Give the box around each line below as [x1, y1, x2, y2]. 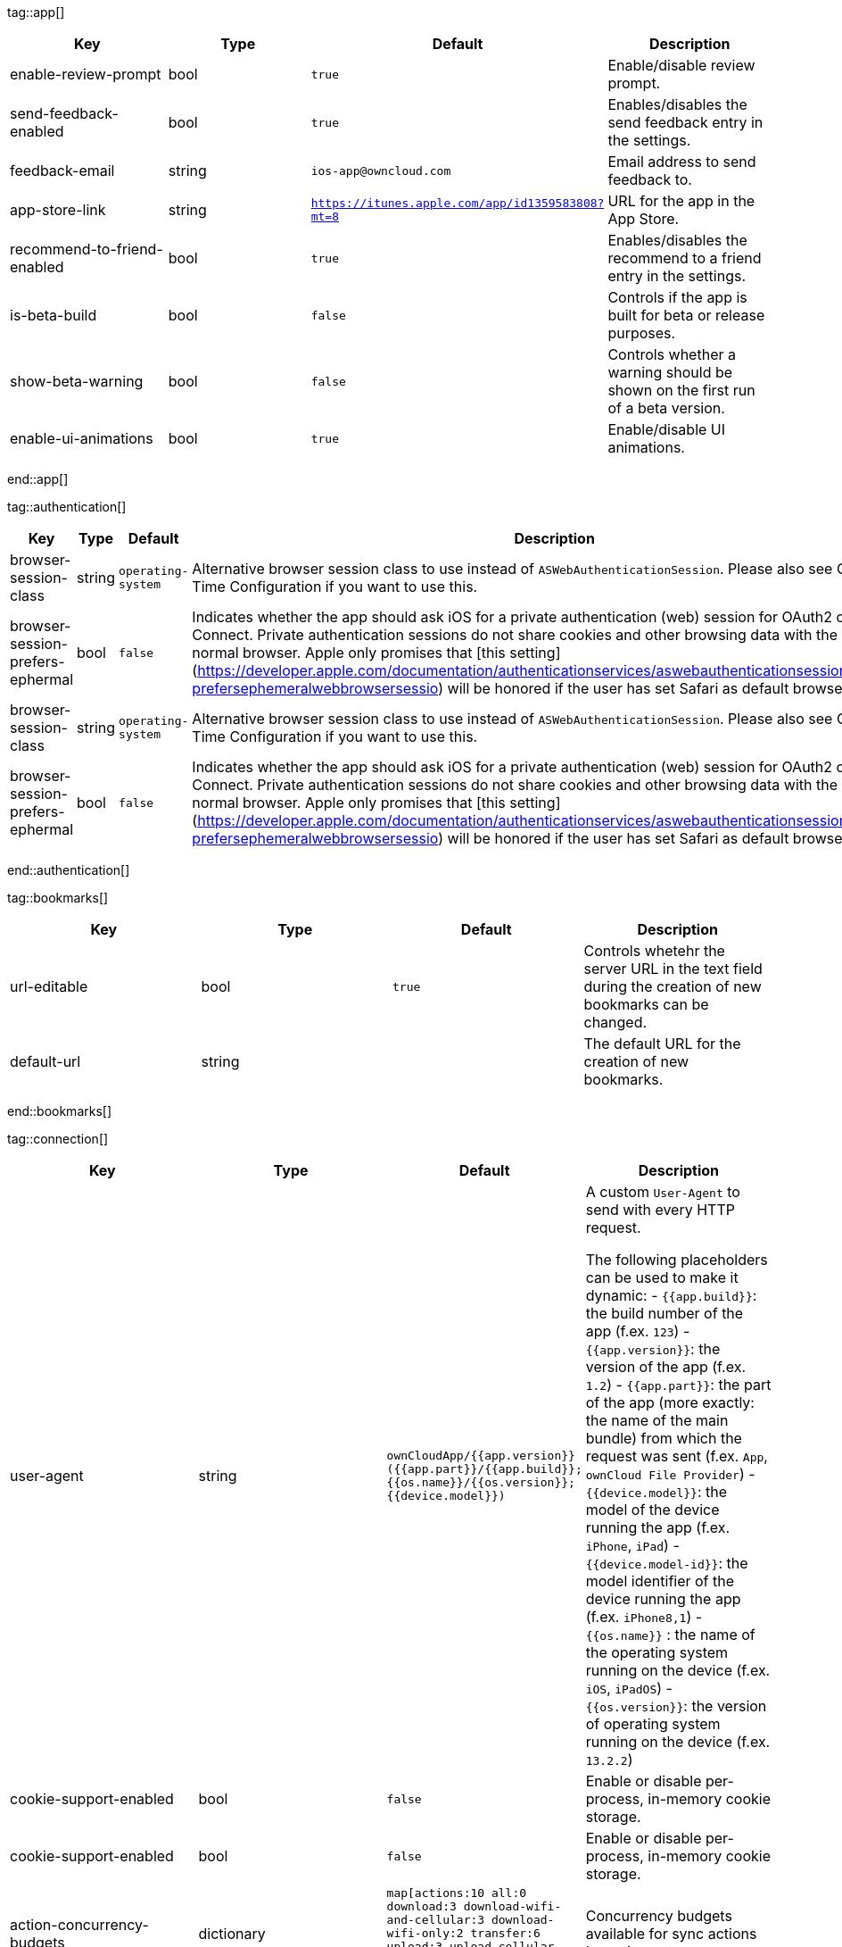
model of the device [585, 1501, 720, 1518]
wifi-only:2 [386, 1926, 464, 1940]
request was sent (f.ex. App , [585, 1447, 768, 1465]
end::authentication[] [7, 862, 130, 878]
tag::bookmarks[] [7, 890, 109, 905]
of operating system [585, 1715, 721, 1733]
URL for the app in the [607, 192, 755, 210]
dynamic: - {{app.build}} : [585, 1286, 757, 1304]
